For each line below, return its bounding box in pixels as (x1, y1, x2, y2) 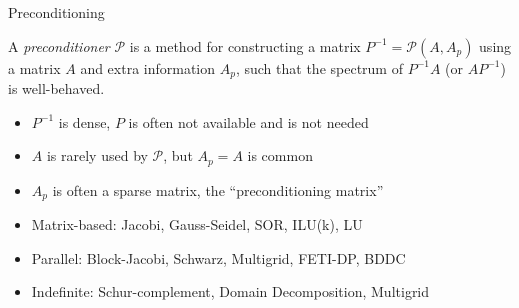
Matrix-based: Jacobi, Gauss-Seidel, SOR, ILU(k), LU (31, 214, 363, 235)
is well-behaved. (8, 78, 105, 99)
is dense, (58, 111, 111, 132)
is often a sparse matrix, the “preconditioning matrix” (52, 179, 384, 200)
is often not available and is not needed (128, 111, 369, 132)
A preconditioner (8, 35, 110, 56)
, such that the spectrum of (235, 57, 403, 78)
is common (247, 145, 313, 166)
